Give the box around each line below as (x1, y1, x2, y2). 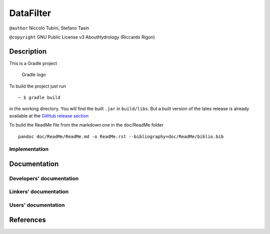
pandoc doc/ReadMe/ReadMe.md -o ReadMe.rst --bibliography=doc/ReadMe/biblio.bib (18, 133, 224, 139)
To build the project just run (9, 83, 66, 89)
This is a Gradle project (9, 60, 57, 66)
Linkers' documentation (9, 188, 69, 195)
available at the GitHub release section (9, 112, 89, 118)
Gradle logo (21, 71, 46, 77)
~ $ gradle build (18, 95, 60, 100)
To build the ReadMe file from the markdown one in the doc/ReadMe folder (9, 122, 164, 128)
